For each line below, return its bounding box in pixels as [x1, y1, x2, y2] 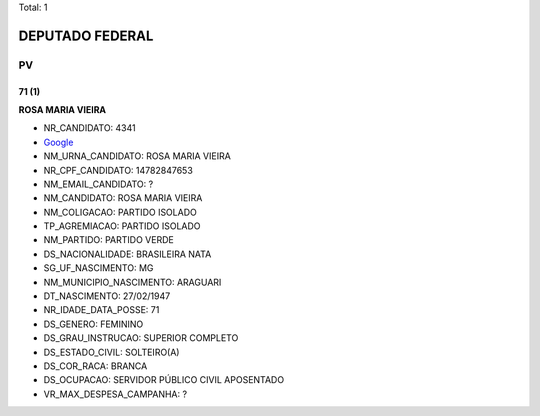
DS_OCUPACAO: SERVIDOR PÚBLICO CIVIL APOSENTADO [43, 374, 285, 386]
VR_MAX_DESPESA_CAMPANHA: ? [43, 388, 188, 400]
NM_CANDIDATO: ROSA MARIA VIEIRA [43, 192, 203, 204]
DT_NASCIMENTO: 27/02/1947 [43, 290, 171, 302]
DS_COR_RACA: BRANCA [43, 360, 148, 372]
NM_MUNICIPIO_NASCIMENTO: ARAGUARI [43, 276, 222, 288]
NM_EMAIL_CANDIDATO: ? [43, 178, 154, 190]
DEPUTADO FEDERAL [18, 27, 154, 44]
